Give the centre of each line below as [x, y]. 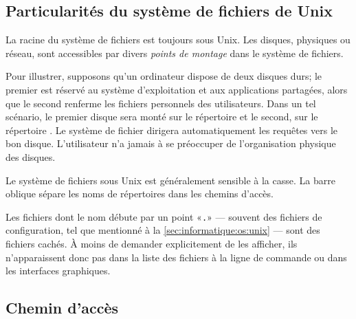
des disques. [31, 156]
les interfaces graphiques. [58, 271]
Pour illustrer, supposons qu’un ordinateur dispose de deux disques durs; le [164, 76]
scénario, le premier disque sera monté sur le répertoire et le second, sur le [162, 117]
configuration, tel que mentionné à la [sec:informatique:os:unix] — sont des [163, 230]
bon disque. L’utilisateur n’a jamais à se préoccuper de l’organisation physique [171, 143]
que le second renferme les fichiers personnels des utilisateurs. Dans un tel [161, 103]
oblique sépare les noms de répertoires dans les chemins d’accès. [140, 194]
